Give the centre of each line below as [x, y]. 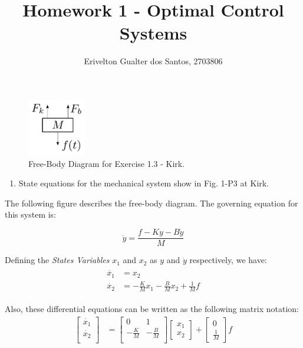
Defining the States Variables [57, 260]
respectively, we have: [228, 260]
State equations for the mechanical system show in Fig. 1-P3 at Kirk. [144, 183]
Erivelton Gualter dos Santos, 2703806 [153, 61]
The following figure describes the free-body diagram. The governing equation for [151, 203]
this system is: [31, 214]
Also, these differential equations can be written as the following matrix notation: [152, 309]
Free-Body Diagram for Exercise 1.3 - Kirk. [107, 163]
